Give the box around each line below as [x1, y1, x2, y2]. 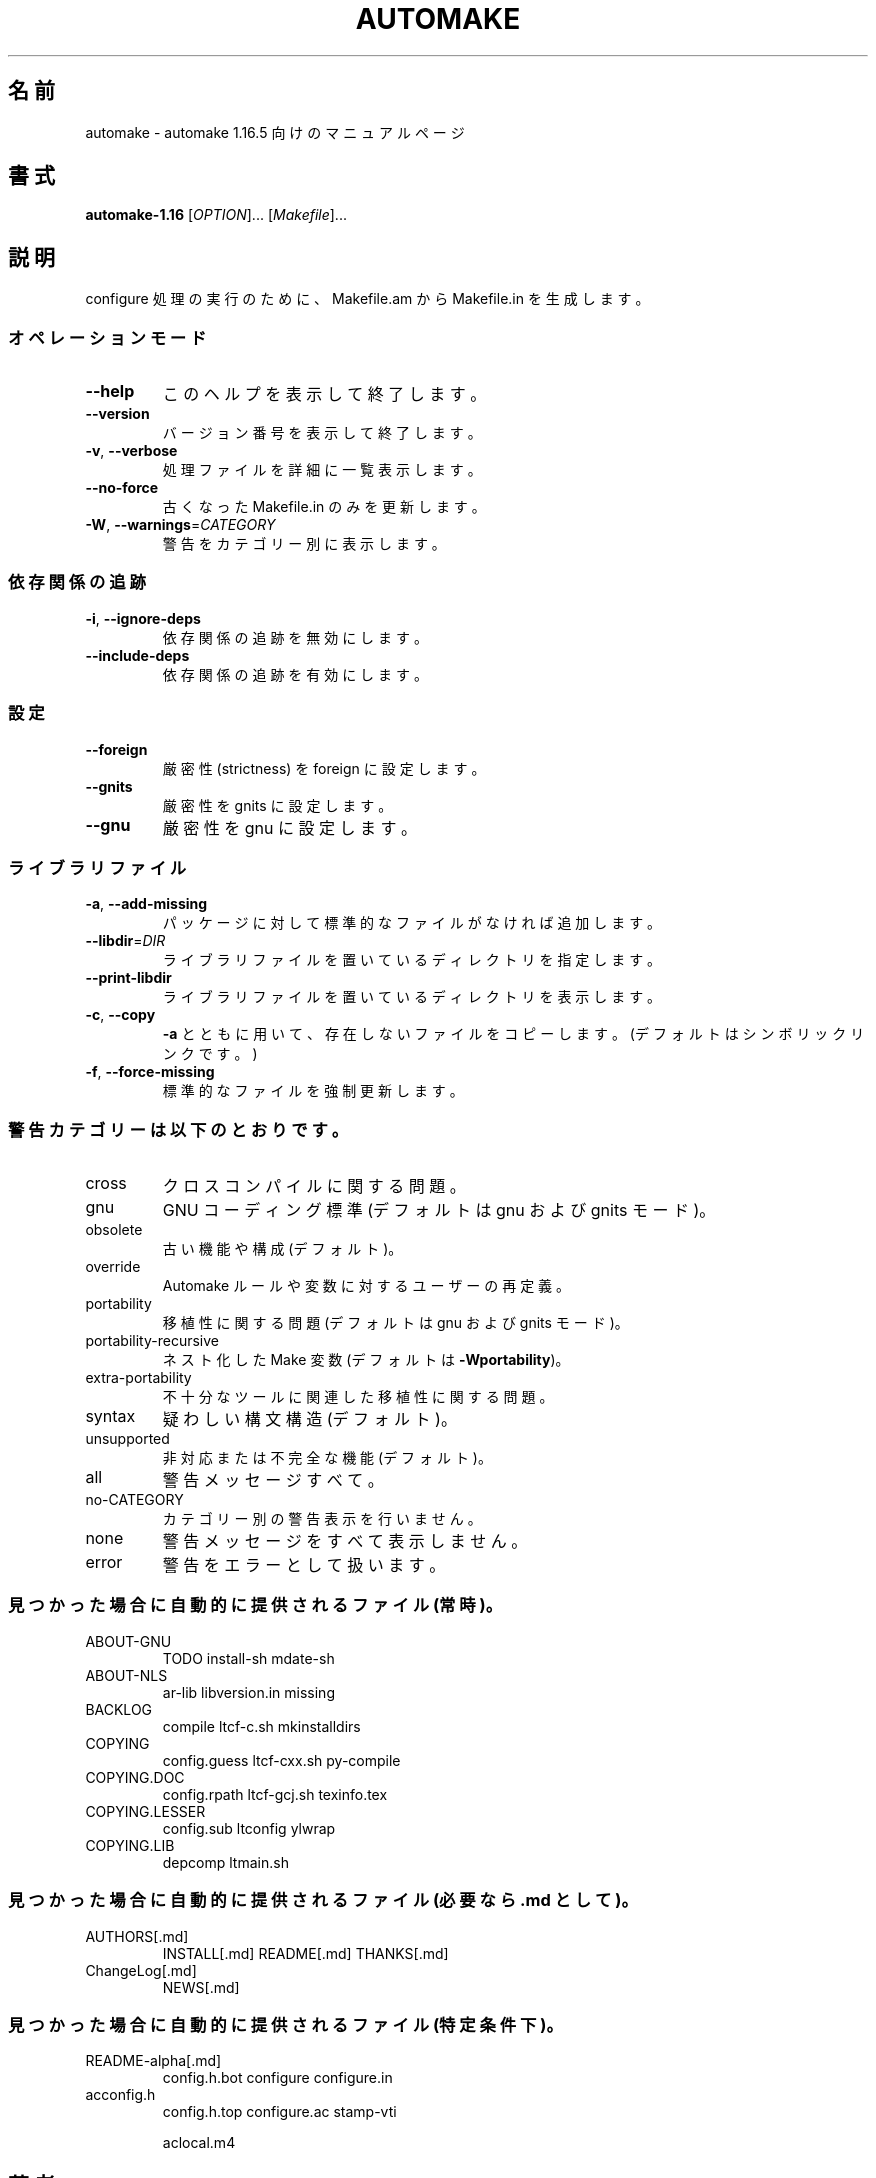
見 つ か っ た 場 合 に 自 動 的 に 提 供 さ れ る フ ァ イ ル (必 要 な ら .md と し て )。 [8, 1890, 638, 1911]
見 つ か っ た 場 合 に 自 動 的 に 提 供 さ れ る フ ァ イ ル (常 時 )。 [8, 1595, 503, 1616]
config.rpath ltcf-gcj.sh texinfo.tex [162, 1785, 388, 1803]
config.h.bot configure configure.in [162, 2069, 393, 2087]
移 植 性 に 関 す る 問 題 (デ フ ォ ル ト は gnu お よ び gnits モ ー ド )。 [162, 1314, 629, 1332]
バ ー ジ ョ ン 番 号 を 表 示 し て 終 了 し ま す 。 [162, 424, 482, 442]
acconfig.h [85, 2086, 156, 2104]
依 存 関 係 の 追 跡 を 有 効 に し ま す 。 [162, 665, 428, 683]
